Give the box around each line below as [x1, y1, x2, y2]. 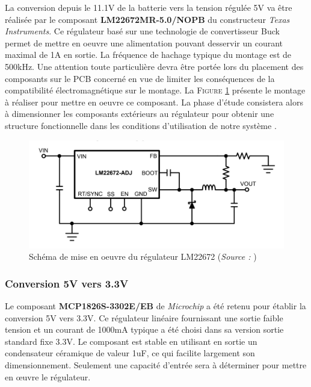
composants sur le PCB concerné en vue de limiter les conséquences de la [5, 72, 275, 84]
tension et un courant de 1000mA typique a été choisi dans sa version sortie [5, 323, 284, 336]
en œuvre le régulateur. [5, 370, 91, 383]
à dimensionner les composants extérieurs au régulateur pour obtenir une [5, 107, 274, 120]
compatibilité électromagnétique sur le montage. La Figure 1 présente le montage [5, 84, 306, 96]
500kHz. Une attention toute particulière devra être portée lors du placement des [5, 60, 304, 72]
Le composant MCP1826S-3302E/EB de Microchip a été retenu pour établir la [5, 299, 306, 312]
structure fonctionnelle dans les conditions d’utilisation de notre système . [5, 119, 277, 131]
